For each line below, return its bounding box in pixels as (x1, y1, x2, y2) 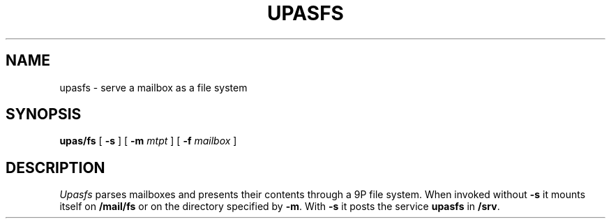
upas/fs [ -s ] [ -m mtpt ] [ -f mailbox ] (59, 135, 237, 147)
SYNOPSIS (6, 105, 82, 124)
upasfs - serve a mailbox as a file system (59, 81, 248, 94)
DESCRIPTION (6, 158, 105, 177)
